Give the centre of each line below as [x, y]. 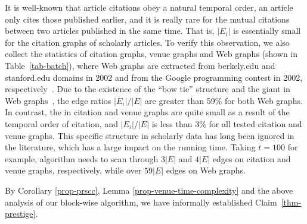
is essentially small [267, 31]
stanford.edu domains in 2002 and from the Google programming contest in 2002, [154, 77]
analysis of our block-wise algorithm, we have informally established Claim [141, 202]
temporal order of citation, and [61, 123]
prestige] [20, 214]
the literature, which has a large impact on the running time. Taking [130, 147]
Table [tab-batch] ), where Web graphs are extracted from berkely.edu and [140, 65]
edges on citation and [252, 158]
